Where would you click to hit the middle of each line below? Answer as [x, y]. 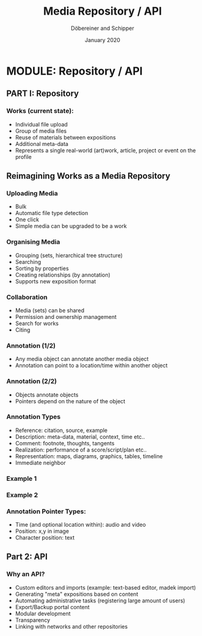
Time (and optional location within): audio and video [81, 524]
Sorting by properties [42, 268]
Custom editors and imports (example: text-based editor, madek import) [106, 587]
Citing [23, 330]
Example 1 [22, 478]
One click [27, 220]
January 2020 [103, 40]
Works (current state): [40, 111]
